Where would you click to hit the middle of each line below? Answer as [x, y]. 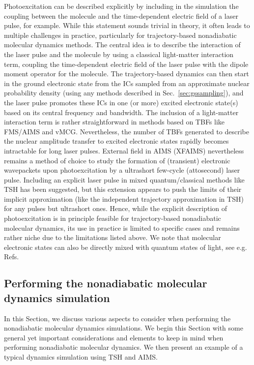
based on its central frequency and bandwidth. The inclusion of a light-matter [121, 112]
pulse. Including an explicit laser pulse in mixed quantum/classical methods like [124, 179]
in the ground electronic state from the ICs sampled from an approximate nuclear [127, 83]
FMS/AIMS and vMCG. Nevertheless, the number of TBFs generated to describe [127, 131]
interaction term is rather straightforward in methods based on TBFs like [114, 122]
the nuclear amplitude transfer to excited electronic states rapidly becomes [116, 141]
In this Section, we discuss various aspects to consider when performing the [117, 318]
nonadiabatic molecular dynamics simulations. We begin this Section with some [124, 328]
